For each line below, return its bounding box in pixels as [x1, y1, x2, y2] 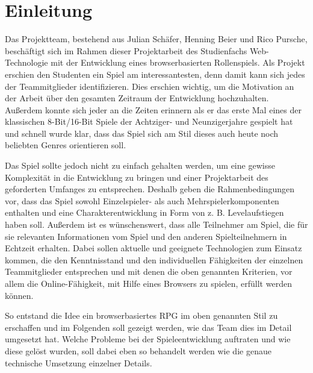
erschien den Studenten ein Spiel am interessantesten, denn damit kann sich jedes [5, 67, 305, 80]
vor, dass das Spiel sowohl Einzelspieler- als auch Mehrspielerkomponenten [5, 194, 279, 207]
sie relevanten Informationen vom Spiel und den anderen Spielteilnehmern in [5, 230, 287, 242]
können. [5, 289, 34, 301]
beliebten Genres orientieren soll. [5, 139, 126, 151]
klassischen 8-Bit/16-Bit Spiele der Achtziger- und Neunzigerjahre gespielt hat [5, 115, 293, 128]
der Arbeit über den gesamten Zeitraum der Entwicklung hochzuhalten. [5, 92, 269, 104]
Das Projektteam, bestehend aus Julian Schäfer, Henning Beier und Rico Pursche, [5, 33, 308, 45]
